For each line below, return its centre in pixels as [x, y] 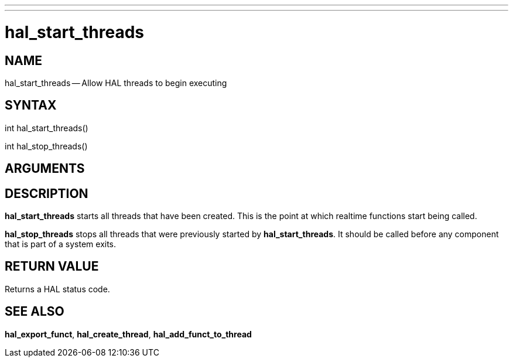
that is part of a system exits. [61, 244]
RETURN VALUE [52, 267]
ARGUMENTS [45, 169]
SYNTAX [31, 105]
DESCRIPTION [47, 193]
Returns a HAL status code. [57, 289]
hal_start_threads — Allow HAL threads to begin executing [116, 83]
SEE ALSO [35, 312]
